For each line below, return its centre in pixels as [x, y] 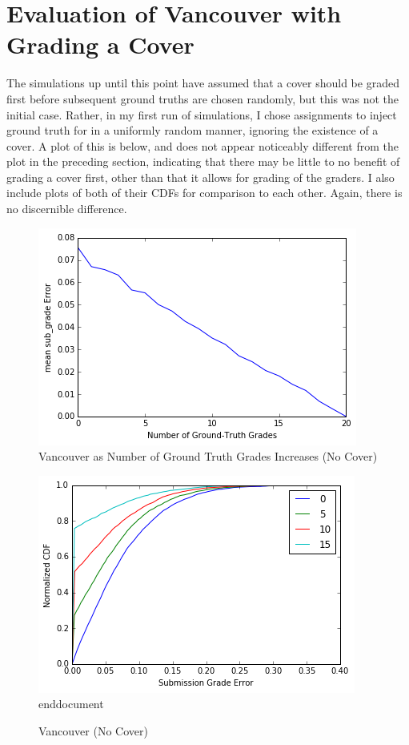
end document [71, 704]
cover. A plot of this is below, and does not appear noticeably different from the [202, 145]
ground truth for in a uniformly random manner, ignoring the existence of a [192, 130]
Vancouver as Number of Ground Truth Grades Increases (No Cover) [208, 456]
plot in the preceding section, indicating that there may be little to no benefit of [203, 161]
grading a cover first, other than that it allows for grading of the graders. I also [200, 177]
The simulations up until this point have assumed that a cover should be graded [203, 83]
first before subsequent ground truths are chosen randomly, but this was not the [203, 98]
